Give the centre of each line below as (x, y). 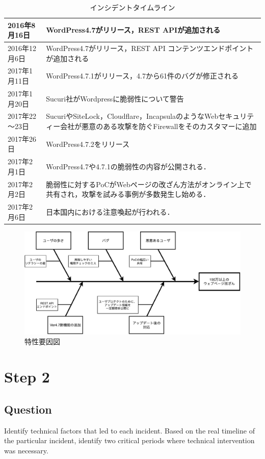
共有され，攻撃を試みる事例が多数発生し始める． (128, 194)
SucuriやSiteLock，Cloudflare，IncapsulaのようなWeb (132, 116)
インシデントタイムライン (132, 7)
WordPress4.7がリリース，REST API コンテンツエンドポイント (150, 48)
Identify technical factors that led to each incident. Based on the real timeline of (129, 430)
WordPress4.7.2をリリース (88, 144)
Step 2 (27, 377)
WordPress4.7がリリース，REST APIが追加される (133, 30)
